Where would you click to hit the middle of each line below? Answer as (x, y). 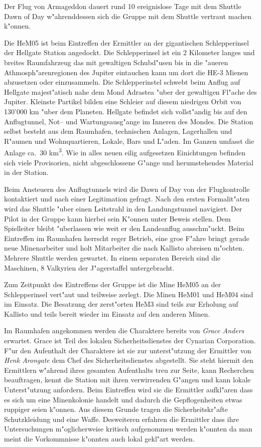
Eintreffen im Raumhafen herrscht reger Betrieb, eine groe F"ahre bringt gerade (127, 238)
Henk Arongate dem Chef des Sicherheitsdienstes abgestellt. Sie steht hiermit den (129, 360)
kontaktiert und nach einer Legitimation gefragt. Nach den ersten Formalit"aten (127, 199)
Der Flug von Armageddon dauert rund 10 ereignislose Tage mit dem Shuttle (123, 6)
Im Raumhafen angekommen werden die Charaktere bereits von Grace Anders (124, 330)
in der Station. (26, 172)
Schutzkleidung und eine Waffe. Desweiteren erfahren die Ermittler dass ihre (121, 419)
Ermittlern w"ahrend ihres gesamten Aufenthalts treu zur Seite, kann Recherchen (129, 370)
